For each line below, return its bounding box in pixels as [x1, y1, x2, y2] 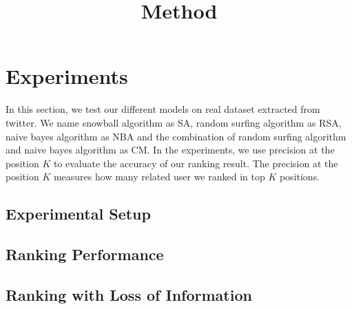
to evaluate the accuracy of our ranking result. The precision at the [53, 156, 338, 170]
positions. [279, 169, 320, 184]
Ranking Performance [6, 244, 164, 265]
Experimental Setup [6, 203, 151, 224]
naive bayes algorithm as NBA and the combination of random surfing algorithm [6, 129, 346, 143]
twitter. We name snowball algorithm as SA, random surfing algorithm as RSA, [6, 115, 342, 129]
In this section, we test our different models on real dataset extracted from [6, 102, 320, 116]
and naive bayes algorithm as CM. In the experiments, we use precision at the [6, 142, 335, 157]
